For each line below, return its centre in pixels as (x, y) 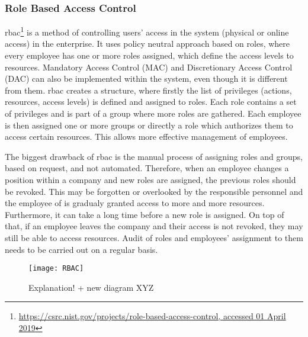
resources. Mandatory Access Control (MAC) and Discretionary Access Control (149, 67)
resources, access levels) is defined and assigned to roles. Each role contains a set (151, 102)
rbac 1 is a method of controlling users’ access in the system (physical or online (147, 31)
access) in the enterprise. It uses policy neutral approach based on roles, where (147, 44)
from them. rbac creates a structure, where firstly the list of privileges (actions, (148, 90)
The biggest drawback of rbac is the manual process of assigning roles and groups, (154, 156)
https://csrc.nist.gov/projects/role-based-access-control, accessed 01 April (152, 316)
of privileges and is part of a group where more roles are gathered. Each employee (153, 113)
